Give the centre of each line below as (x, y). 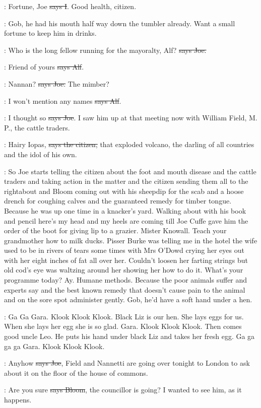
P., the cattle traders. (37, 127)
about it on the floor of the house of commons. (76, 372)
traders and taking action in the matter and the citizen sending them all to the (126, 181)
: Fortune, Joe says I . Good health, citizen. (70, 6)
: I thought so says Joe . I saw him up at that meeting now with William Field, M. (131, 118)
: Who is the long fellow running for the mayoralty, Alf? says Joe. (105, 50)
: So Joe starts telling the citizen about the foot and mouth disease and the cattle (130, 171)
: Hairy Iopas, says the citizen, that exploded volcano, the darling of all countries (129, 144)
